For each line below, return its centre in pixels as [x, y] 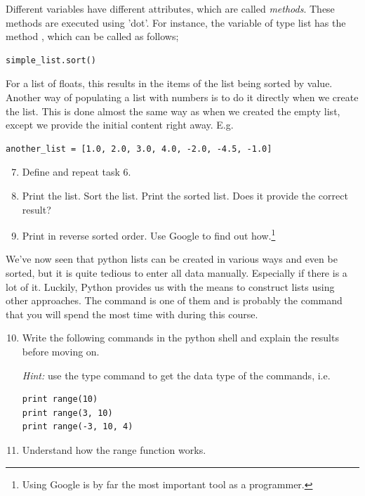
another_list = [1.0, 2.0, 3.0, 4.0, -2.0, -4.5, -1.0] [139, 149]
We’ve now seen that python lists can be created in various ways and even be [172, 259]
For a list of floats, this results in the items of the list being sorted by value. [169, 83]
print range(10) [60, 399]
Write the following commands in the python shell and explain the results [180, 338]
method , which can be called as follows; [92, 36]
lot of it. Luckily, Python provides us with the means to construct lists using [170, 286]
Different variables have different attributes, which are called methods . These [170, 8]
